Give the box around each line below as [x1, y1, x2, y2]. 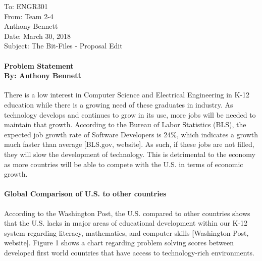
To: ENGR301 [4, 1, 48, 11]
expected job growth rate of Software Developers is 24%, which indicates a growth [4, 129, 258, 139]
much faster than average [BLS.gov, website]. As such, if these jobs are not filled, [4, 139, 254, 149]
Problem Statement [4, 60, 74, 71]
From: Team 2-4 [4, 11, 54, 21]
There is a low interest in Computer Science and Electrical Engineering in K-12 [4, 89, 250, 100]
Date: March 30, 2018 [4, 30, 71, 41]
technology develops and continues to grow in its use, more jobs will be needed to [4, 109, 256, 120]
